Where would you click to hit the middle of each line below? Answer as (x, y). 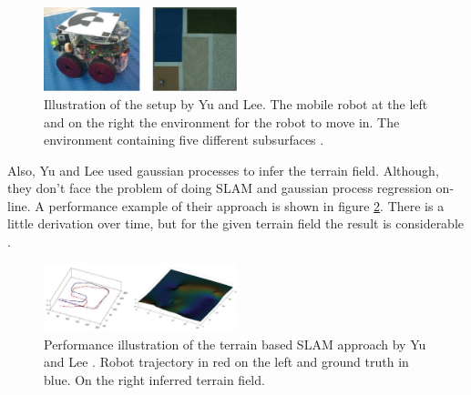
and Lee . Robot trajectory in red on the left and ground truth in (226, 362)
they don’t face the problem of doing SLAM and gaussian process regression (220, 188)
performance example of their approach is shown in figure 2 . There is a (246, 205)
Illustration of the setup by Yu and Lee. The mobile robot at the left (236, 103)
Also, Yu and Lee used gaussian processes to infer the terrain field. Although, (223, 170)
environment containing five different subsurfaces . (184, 140)
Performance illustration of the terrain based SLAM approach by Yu (235, 344)
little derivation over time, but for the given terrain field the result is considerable (236, 223)
